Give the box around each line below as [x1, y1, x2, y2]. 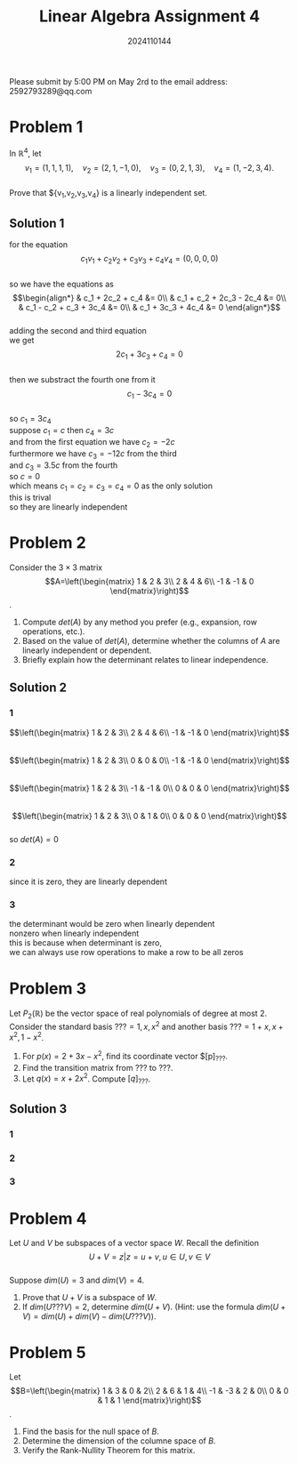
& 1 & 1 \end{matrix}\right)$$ [97, 1395, 202, 1406]
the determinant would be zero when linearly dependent [9, 919, 215, 929]
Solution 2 [9, 680, 67, 696]
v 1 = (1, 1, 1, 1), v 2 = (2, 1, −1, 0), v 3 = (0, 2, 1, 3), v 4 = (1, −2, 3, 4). [24, 162, 275, 175]
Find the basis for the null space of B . [21, 1426, 160, 1437]
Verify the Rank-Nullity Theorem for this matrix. [21, 1445, 196, 1456]
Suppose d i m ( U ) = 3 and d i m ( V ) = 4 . [9, 1275, 145, 1286]
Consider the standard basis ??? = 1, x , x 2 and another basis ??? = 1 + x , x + [9, 1020, 284, 1032]
